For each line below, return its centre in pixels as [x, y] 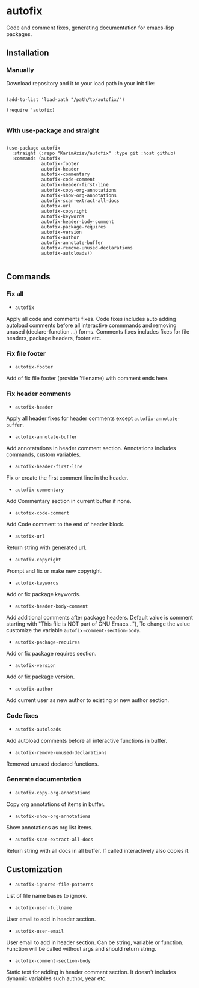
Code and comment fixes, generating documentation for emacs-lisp [90, 28]
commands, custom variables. [44, 454]
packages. [19, 34]
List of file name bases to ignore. [47, 895]
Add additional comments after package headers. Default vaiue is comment [100, 618]
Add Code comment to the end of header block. [66, 525]
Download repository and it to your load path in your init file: [81, 83]
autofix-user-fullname [43, 908]
